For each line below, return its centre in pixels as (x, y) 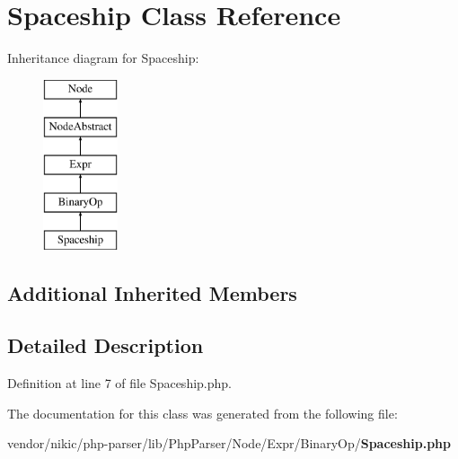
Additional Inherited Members (152, 292)
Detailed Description (106, 345)
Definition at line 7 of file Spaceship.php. (119, 383)
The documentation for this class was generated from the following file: (203, 413)
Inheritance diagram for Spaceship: (103, 58)
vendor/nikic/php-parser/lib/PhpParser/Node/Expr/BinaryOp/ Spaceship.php (229, 443)
